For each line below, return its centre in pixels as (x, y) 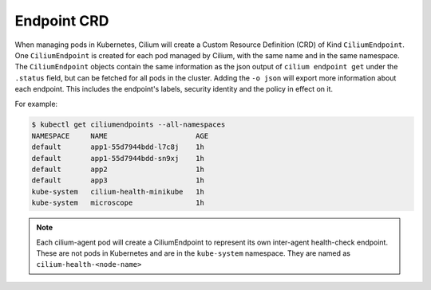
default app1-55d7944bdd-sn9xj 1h (118, 158)
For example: (36, 104)
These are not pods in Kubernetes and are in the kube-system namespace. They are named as (194, 253)
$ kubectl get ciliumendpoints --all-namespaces (129, 125)
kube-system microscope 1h (118, 203)
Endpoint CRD (62, 21)
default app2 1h (118, 170)
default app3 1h (118, 180)
